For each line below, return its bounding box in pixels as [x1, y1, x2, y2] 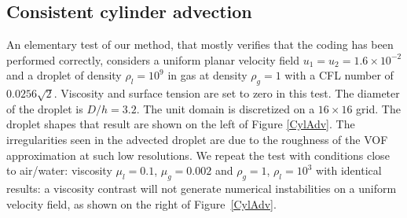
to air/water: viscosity [6, 162, 112, 179]
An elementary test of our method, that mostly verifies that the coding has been [6, 36, 394, 53]
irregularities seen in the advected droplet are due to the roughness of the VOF [6, 131, 388, 147]
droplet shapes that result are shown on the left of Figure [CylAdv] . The [6, 116, 355, 132]
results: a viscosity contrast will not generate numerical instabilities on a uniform [6, 179, 397, 196]
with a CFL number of [284, 67, 394, 83]
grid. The [356, 100, 401, 116]
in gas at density [167, 67, 247, 83]
